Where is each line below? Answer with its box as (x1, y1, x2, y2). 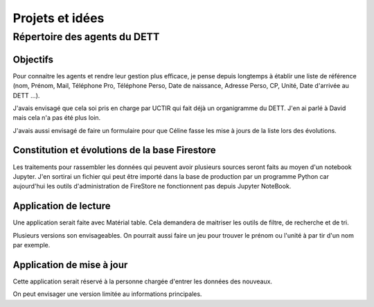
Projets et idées (12, 10, 105, 26)
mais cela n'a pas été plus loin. (12, 114, 101, 122)
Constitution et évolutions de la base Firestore (12, 144, 216, 156)
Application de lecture (12, 200, 111, 212)
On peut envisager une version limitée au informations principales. (12, 290, 202, 298)
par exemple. (12, 241, 51, 249)
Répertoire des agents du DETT (12, 30, 160, 43)
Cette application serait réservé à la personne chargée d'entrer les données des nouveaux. (12, 277, 273, 286)
